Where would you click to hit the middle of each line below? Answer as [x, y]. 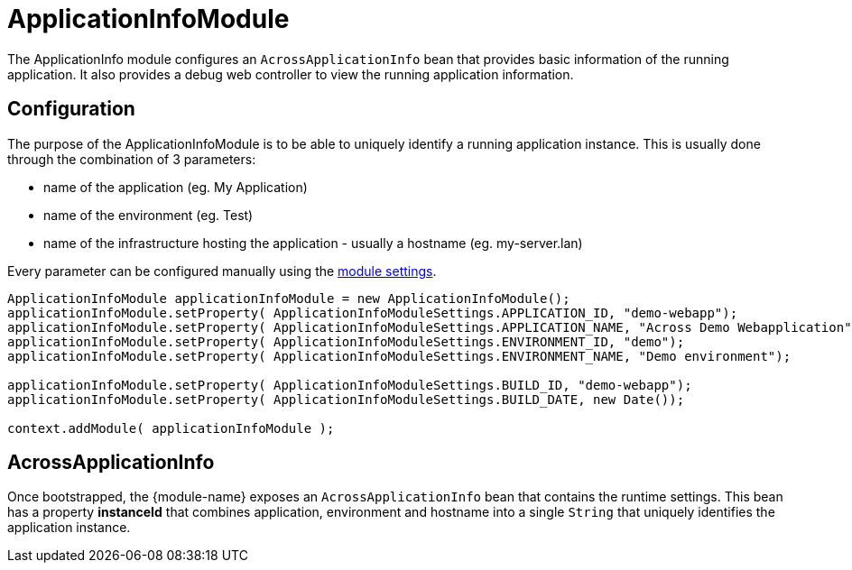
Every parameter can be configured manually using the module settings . [222, 271]
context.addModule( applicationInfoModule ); [171, 428]
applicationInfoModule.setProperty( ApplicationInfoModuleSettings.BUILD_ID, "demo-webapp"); [350, 385]
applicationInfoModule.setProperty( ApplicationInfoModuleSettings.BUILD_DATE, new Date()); [346, 399]
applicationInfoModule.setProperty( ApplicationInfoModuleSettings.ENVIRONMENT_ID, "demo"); [346, 341]
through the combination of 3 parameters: [132, 159]
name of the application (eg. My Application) [176, 187]
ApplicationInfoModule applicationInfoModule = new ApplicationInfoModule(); [289, 298]
